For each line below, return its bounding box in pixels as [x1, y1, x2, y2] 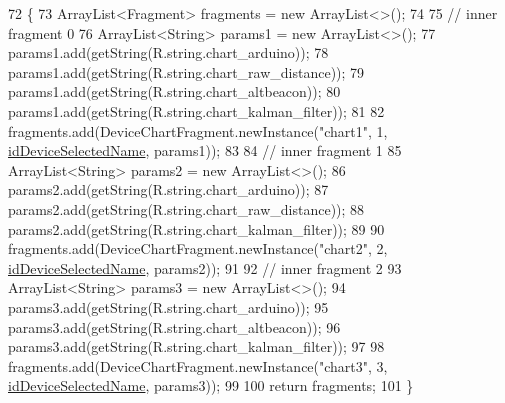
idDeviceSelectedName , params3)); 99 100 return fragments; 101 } [8, 375, 414, 396]
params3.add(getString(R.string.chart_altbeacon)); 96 [8, 316, 341, 337]
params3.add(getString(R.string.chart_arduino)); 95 [8, 296, 329, 317]
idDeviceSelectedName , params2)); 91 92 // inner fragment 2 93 [8, 257, 402, 278]
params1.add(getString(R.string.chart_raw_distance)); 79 [8, 61, 365, 82]
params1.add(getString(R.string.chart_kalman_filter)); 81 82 [8, 100, 385, 121]
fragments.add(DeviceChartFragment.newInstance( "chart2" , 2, [8, 238, 388, 259]
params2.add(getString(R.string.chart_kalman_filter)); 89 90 [8, 218, 385, 239]
